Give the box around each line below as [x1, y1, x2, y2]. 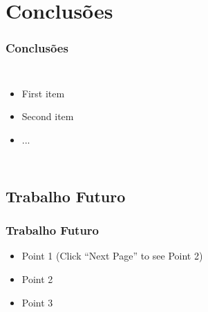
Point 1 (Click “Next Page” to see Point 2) [21, 248, 203, 263]
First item [21, 86, 65, 100]
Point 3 [21, 295, 53, 309]
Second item [21, 109, 74, 124]
